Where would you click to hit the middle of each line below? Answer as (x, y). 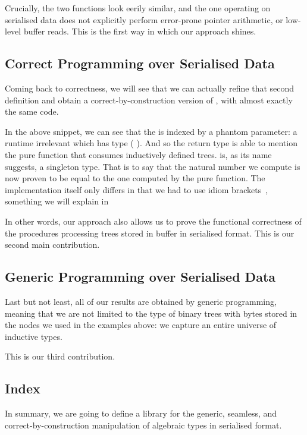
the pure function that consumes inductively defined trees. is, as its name (138, 154)
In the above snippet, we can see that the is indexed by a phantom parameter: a (151, 131)
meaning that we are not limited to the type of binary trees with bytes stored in (151, 313)
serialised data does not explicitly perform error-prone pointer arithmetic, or (144, 19)
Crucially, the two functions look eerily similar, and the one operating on (138, 8)
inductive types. (34, 336)
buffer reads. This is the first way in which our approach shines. (140, 31)
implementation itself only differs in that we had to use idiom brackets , (137, 189)
